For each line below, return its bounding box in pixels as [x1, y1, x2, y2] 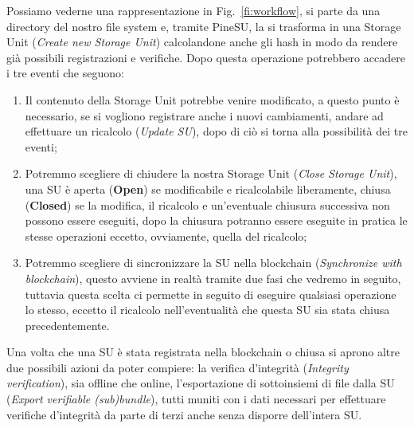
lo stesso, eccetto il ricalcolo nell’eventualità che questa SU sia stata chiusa [25, 301, 390, 318]
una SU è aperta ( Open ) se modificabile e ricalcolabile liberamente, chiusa [25, 180, 391, 197]
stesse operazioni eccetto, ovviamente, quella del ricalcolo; [25, 227, 307, 244]
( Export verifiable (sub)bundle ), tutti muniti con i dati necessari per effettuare [6, 391, 386, 407]
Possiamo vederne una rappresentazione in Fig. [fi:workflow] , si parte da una [6, 2, 381, 18]
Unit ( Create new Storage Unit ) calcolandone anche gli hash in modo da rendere [6, 33, 398, 50]
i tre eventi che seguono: [6, 65, 124, 81]
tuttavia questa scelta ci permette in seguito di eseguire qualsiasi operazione [25, 285, 396, 302]
